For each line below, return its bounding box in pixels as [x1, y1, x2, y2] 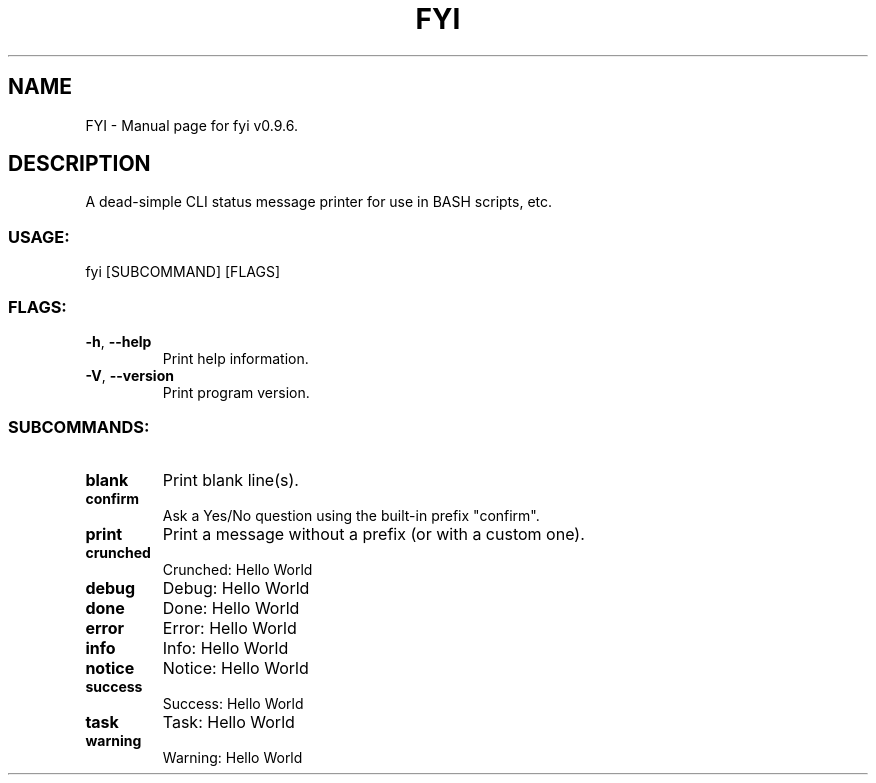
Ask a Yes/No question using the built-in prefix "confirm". [162, 506, 540, 524]
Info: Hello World [162, 637, 289, 658]
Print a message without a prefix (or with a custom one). [162, 523, 585, 544]
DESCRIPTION [8, 151, 151, 177]
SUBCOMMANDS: [8, 417, 150, 438]
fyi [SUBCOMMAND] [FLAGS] [85, 263, 281, 281]
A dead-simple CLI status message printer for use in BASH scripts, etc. [85, 193, 553, 211]
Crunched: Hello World [162, 560, 313, 578]
